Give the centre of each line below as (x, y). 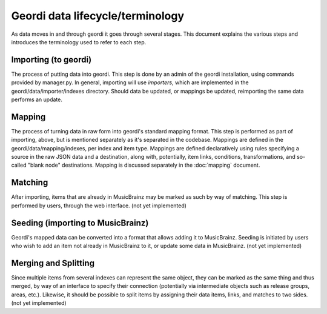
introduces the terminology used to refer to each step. (79, 42)
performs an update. (37, 99)
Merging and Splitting (53, 263)
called (19, 165)
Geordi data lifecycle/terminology (98, 16)
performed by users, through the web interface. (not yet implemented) (99, 205)
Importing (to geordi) (51, 60)
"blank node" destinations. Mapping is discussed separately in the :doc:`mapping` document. (144, 165)
